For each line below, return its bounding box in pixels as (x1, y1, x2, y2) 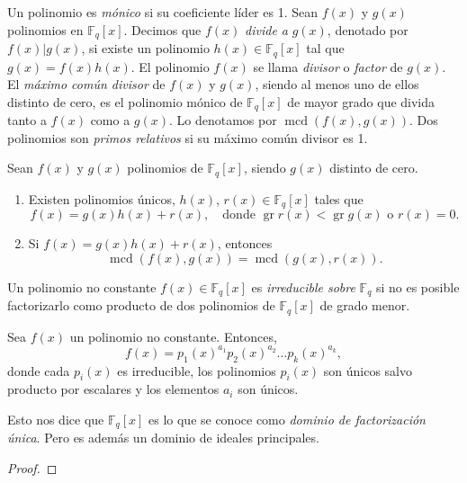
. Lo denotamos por (169, 111, 277, 130)
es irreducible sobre (251, 277, 355, 296)
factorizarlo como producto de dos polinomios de (7, 296, 275, 315)
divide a (245, 20, 288, 39)
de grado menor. (319, 296, 410, 315)
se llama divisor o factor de (253, 57, 403, 76)
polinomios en (7, 20, 84, 39)
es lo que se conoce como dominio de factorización (148, 410, 426, 429)
